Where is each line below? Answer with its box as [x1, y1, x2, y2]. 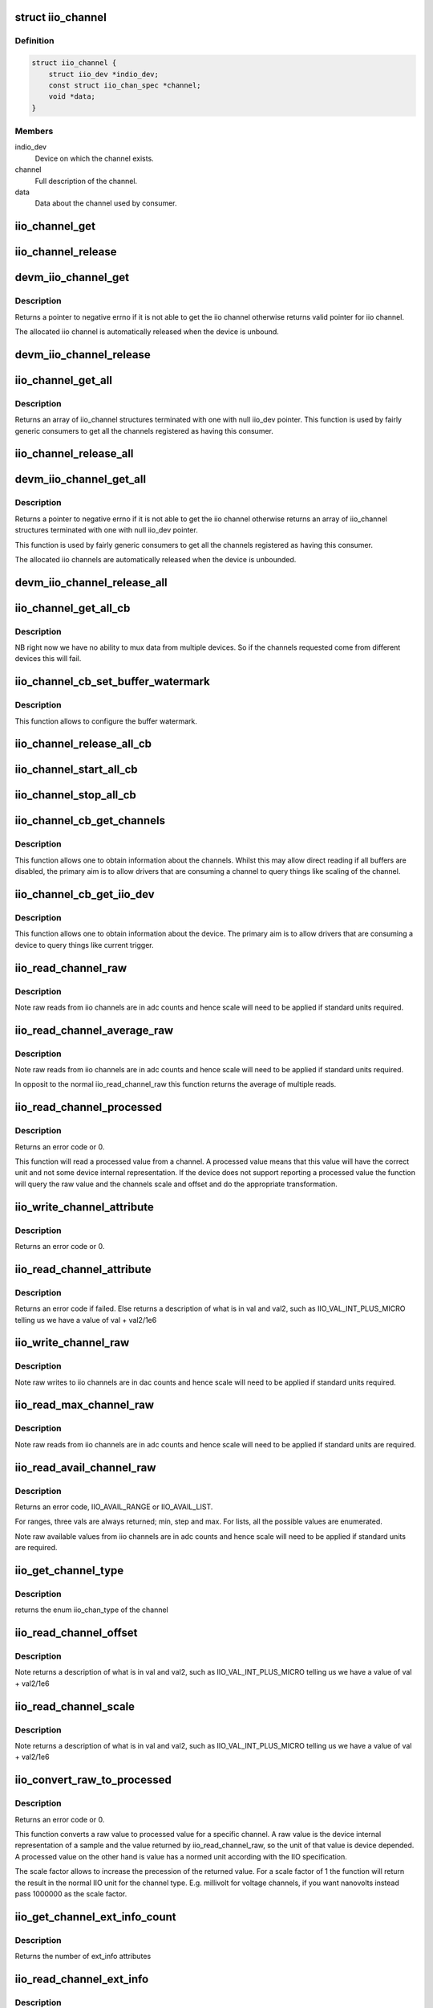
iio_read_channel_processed [14, 1100, 162, 1114]
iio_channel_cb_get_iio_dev [14, 888, 156, 901]
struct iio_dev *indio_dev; [48, 69, 160, 79]
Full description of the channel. [34, 176, 138, 186]
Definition [14, 35, 55, 47]
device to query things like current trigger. [14, 940, 154, 949]
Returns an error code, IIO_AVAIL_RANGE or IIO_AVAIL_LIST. [14, 1502, 213, 1512]
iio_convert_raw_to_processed [14, 1773, 172, 1787]
